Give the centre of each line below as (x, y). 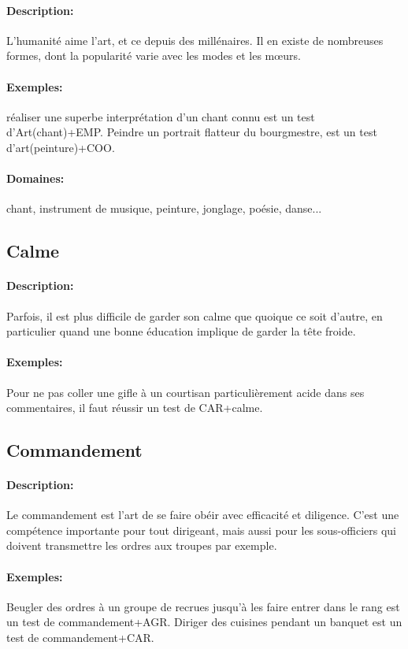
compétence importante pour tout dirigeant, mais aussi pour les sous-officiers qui (201, 530)
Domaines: (35, 178)
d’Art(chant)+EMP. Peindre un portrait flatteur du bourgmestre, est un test (192, 132)
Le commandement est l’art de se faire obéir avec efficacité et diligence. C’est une (203, 515)
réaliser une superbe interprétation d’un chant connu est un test (161, 116)
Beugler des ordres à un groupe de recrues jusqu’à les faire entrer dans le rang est (203, 606)
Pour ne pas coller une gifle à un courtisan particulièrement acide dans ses (185, 392)
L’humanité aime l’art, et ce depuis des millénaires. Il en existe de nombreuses (195, 40)
